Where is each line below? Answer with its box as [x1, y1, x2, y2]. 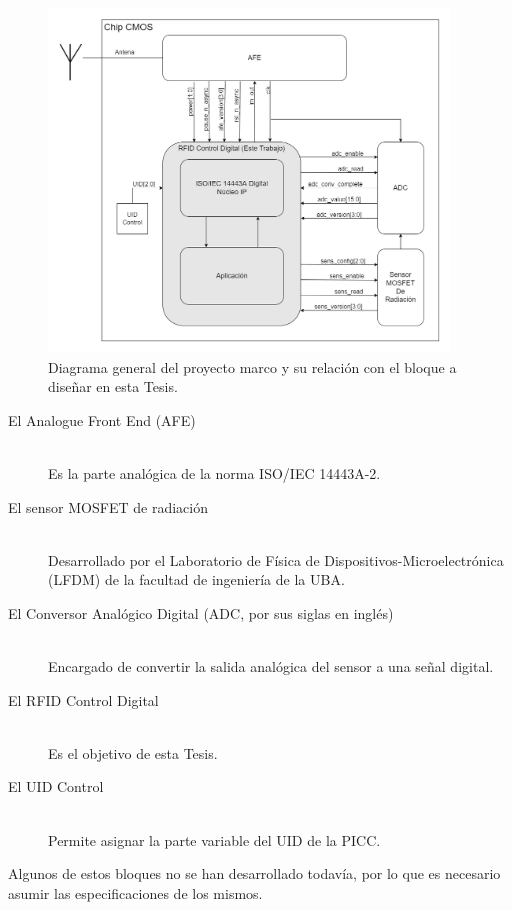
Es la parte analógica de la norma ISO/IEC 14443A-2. [48, 462, 381, 483]
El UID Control [8, 776, 104, 797]
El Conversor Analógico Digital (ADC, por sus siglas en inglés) [8, 602, 394, 623]
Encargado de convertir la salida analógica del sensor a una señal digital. [48, 656, 494, 677]
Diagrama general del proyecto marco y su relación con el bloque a [48, 356, 457, 377]
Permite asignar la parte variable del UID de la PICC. [48, 829, 381, 850]
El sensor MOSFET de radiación [8, 496, 208, 517]
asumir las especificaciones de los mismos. [8, 882, 263, 903]
